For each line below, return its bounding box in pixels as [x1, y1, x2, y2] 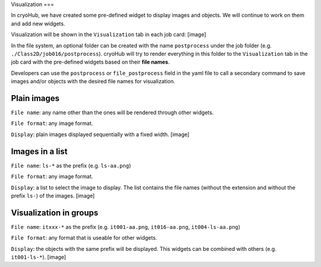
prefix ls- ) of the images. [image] [11, 192, 95, 199]
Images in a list [11, 146, 68, 156]
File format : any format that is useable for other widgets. [11, 234, 158, 241]
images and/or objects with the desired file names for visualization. [11, 78, 175, 85]
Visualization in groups [11, 208, 99, 218]
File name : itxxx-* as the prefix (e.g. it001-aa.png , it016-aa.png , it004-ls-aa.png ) [11, 223, 241, 230]
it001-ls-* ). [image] [11, 253, 67, 260]
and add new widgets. [11, 20, 65, 27]
